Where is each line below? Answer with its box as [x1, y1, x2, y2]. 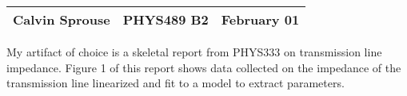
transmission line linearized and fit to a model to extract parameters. [6, 75, 345, 91]
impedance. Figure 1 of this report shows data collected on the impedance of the [6, 59, 401, 75]
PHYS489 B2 [122, 10, 209, 29]
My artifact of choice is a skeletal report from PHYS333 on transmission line [6, 44, 382, 60]
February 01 [221, 10, 300, 29]
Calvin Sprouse [13, 10, 110, 29]
